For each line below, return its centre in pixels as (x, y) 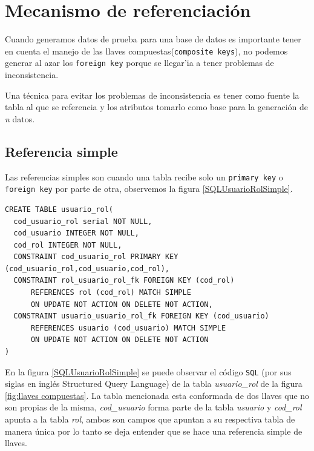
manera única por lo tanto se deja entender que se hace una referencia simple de (154, 431)
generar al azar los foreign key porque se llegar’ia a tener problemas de (139, 63)
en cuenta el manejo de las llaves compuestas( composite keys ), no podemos (146, 51)
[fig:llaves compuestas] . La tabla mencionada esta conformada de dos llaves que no (157, 395)
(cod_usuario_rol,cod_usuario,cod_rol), (87, 268)
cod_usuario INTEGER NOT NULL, (76, 233)
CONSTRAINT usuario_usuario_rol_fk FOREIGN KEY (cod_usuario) (141, 316)
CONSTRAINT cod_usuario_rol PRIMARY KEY (96, 257)
